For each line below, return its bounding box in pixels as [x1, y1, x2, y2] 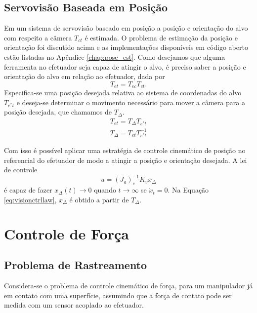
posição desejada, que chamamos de [4, 107, 112, 117]
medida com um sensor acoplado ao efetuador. [4, 300, 144, 310]
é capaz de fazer [4, 185, 52, 195]
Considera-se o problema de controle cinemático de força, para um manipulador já [4, 280, 253, 290]
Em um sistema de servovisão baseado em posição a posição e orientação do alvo [4, 23, 248, 33]
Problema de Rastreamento [4, 257, 147, 273]
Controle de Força [4, 223, 129, 243]
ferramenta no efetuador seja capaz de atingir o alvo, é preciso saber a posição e [4, 61, 246, 72]
